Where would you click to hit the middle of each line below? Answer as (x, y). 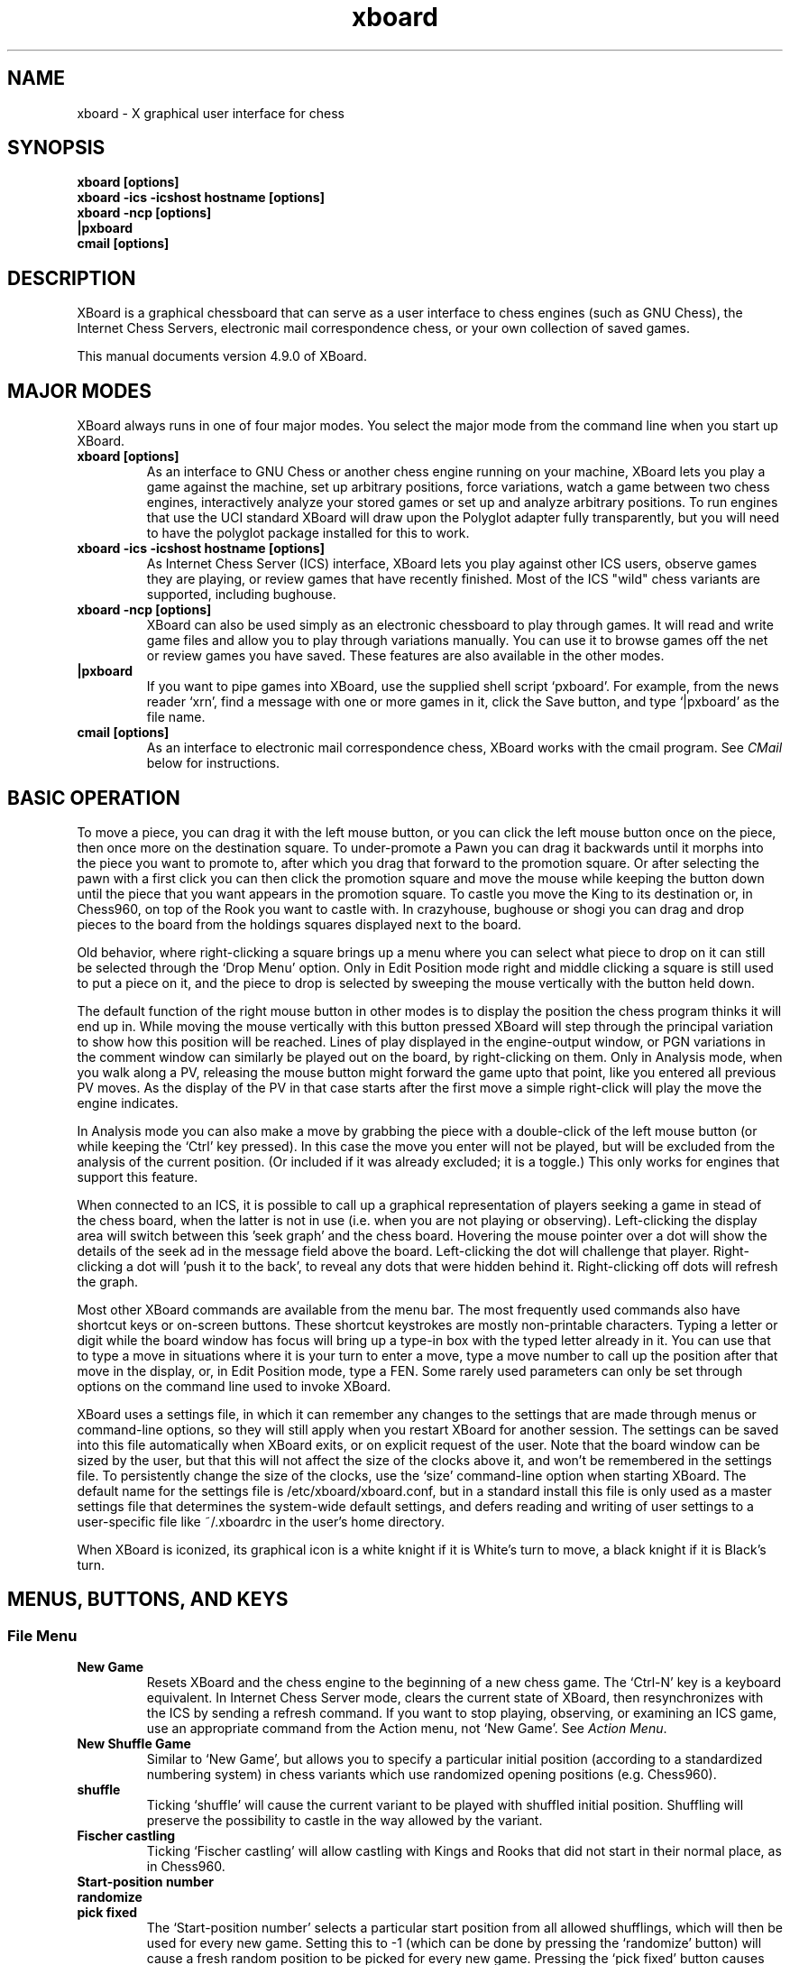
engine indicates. (128, 1102)
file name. (176, 717)
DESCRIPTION (72, 278)
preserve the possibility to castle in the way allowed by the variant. (344, 1821)
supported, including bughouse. (241, 595)
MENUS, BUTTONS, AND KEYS (148, 1600)
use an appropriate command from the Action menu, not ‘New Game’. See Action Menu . (407, 1729)
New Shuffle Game (134, 1744)
